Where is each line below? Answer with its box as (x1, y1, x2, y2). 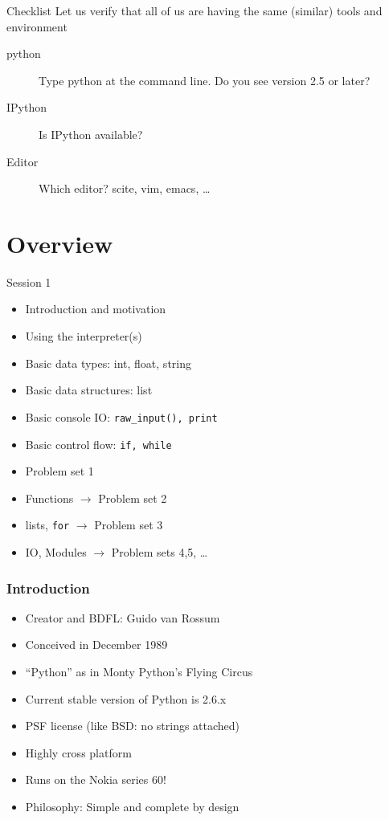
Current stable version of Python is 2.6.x (25, 690, 227, 707)
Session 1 (6, 273, 51, 290)
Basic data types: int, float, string (25, 354, 191, 371)
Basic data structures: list (25, 381, 153, 398)
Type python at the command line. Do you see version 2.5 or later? (39, 71, 371, 88)
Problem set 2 (98, 489, 167, 506)
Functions (25, 489, 74, 506)
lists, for (25, 516, 70, 533)
